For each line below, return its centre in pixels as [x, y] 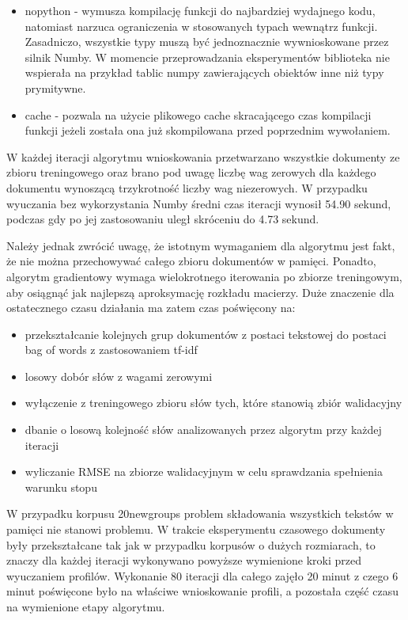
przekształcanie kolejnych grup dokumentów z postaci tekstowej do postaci [206, 334]
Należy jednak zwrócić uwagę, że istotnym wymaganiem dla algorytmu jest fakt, [201, 245]
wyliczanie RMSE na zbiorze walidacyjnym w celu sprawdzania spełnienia [204, 472]
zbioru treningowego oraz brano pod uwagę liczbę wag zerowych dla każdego [191, 172]
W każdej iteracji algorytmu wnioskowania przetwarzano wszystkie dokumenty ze [203, 156]
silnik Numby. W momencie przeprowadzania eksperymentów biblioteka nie [207, 57]
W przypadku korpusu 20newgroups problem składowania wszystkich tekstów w [200, 513]
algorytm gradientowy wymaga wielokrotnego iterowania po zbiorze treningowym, [204, 276]
